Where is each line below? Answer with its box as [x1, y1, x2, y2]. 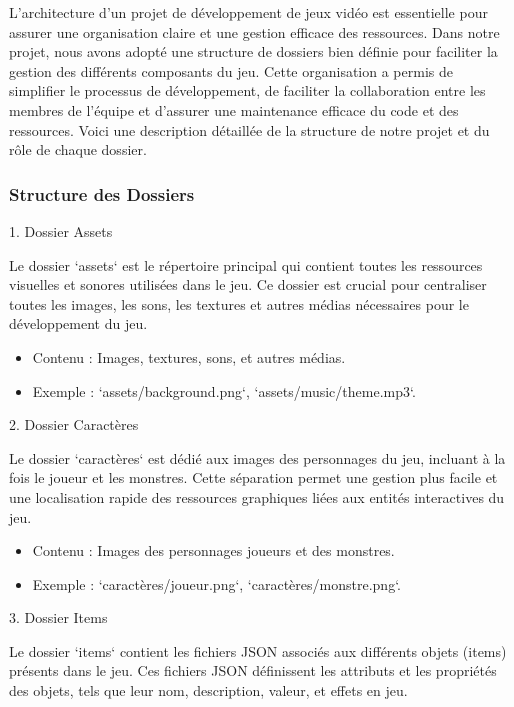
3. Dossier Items [9, 607, 108, 628]
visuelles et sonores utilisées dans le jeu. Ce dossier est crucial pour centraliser [9, 274, 487, 295]
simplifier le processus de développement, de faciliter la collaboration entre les [9, 80, 486, 101]
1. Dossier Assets [9, 220, 113, 241]
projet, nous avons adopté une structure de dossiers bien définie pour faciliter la [9, 41, 498, 62]
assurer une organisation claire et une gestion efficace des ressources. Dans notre [9, 21, 500, 42]
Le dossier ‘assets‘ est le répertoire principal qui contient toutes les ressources [9, 254, 483, 275]
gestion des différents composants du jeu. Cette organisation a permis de [9, 60, 453, 81]
